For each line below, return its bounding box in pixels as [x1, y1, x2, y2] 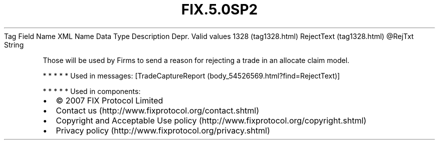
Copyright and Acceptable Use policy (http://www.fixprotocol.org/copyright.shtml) [56, 115, 367, 125]
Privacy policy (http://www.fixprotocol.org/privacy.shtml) [56, 125, 270, 135]
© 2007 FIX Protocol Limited [56, 95, 163, 105]
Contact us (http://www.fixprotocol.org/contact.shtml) [56, 105, 260, 115]
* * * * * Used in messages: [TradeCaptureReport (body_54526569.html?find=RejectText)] [43, 71, 340, 80]
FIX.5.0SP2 [181, 1, 258, 18]
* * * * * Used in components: [43, 86, 141, 95]
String [4, 40, 24, 49]
